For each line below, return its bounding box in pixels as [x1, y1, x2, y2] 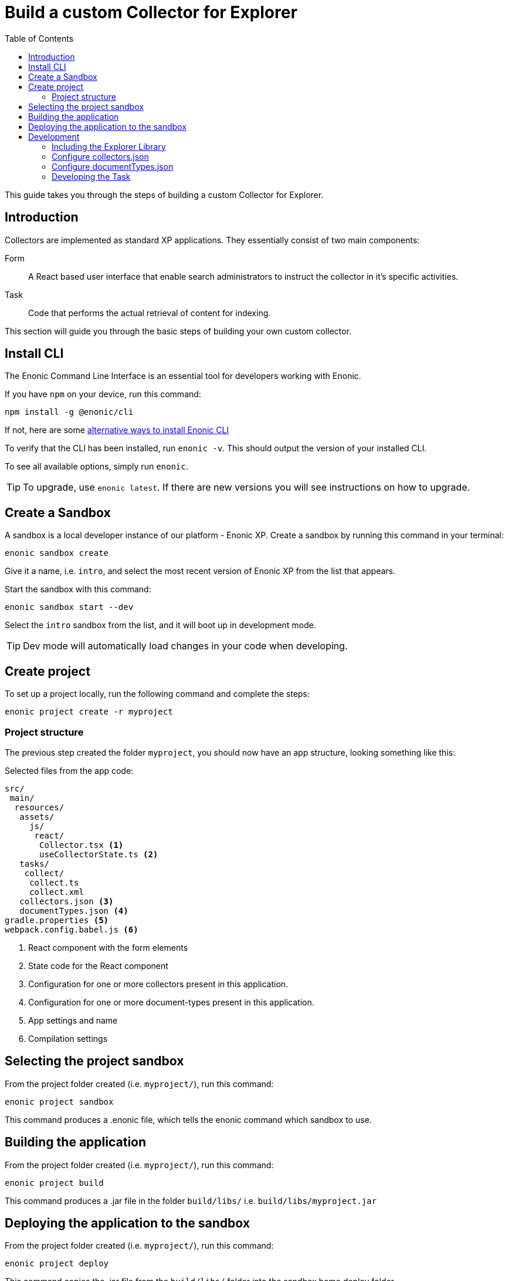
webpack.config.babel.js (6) [5, 924, 138, 934]
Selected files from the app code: [5, 765, 134, 776]
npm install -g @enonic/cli [5, 407, 134, 417]
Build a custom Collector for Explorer [5, 2, 297, 22]
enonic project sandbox [5, 1096, 114, 1106]
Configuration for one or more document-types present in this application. [28, 997, 314, 1007]
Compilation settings [28, 1033, 108, 1044]
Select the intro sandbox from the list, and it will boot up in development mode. [5, 620, 316, 631]
